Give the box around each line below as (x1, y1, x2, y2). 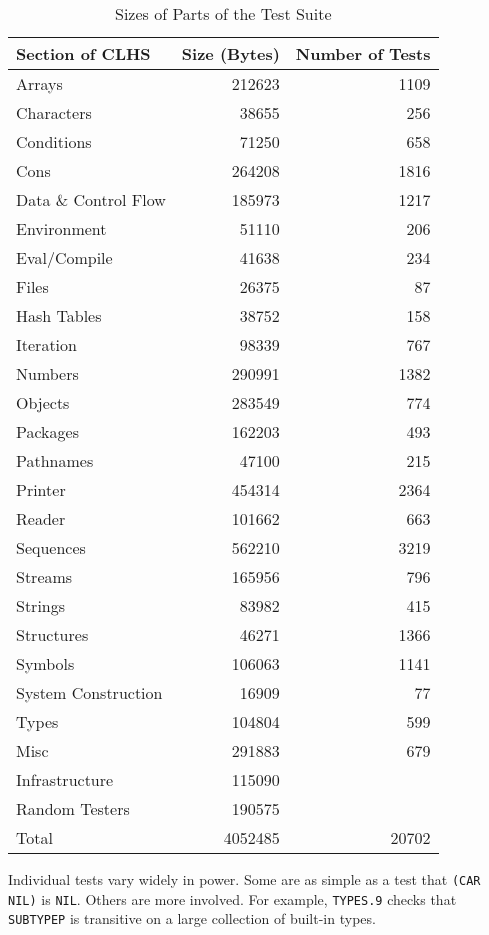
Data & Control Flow (16, 188, 166, 211)
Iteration (16, 333, 77, 356)
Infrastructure (16, 768, 114, 791)
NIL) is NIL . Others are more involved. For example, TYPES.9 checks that (8, 888, 457, 909)
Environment (16, 217, 107, 240)
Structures (16, 623, 89, 646)
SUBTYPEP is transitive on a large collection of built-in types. (8, 908, 376, 929)
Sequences (16, 536, 86, 559)
